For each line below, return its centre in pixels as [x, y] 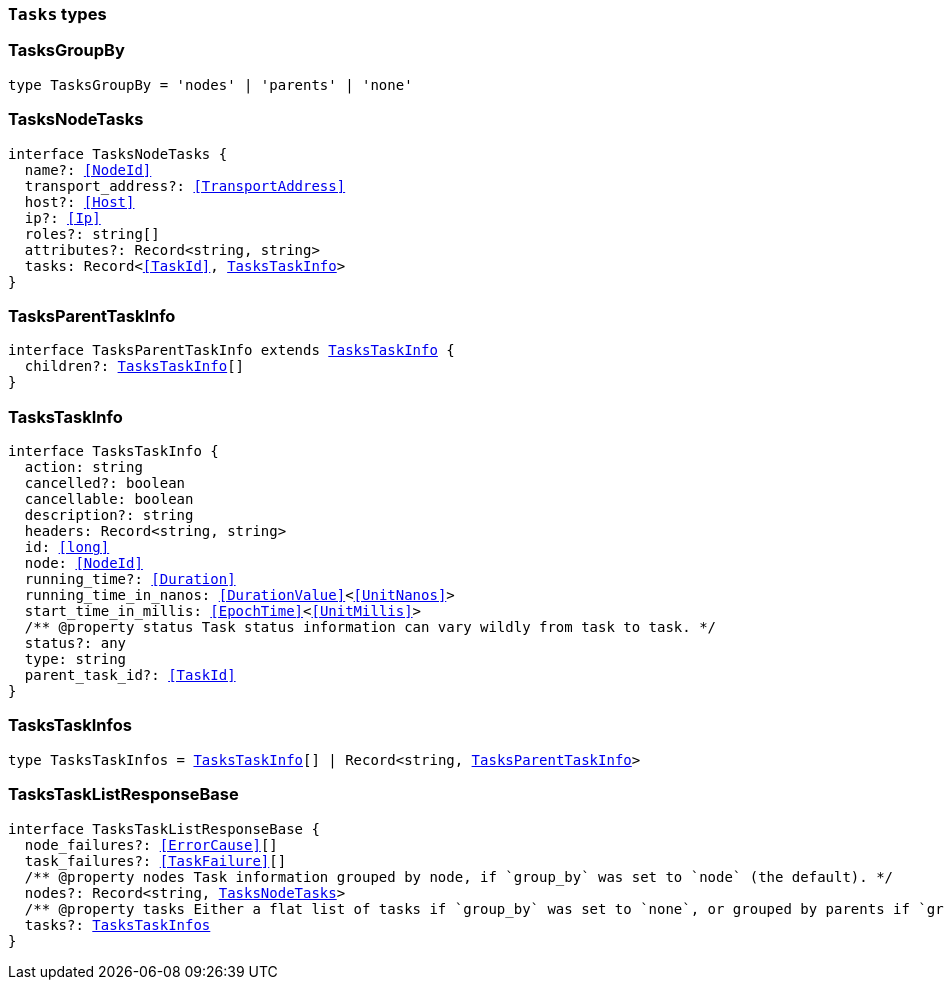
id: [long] [67, 547]
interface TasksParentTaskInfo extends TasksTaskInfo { [231, 350]
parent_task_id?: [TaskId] [130, 675]
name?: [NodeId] [88, 169]
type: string [75, 659]
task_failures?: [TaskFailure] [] [155, 860]
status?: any [75, 643]
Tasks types [57, 14]
